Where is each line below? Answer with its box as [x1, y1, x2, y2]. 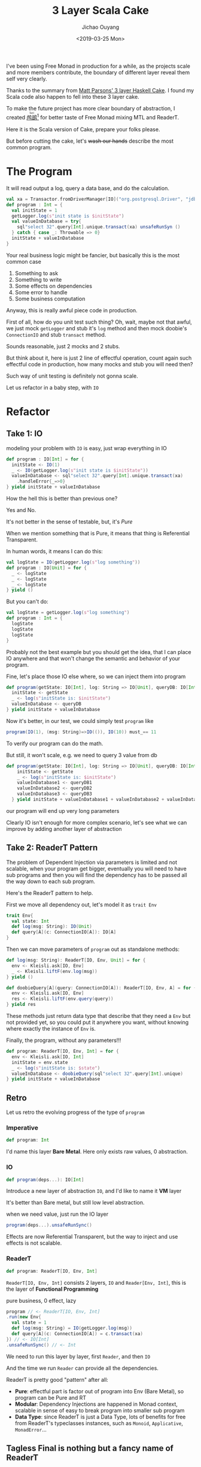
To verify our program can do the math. [6, 740, 103, 747]
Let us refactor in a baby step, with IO [6, 384, 99, 391]
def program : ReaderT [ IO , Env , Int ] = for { [6, 1049, 119, 1055]
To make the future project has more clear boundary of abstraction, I [6, 104, 175, 112]
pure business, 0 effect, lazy [6, 1297, 77, 1304]
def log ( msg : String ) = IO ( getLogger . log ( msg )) [11, 1326, 133, 1332]
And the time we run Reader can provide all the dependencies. [6, 1364, 159, 1372]
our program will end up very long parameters [6, 807, 120, 814]
